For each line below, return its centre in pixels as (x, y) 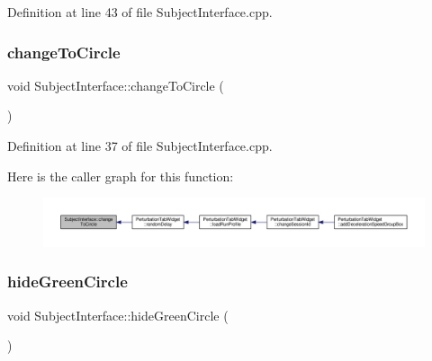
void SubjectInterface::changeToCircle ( (116, 85)
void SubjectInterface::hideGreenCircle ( (118, 315)
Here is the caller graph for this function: (121, 176)
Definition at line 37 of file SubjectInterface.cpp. (140, 145)
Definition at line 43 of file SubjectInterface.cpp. (140, 12)
